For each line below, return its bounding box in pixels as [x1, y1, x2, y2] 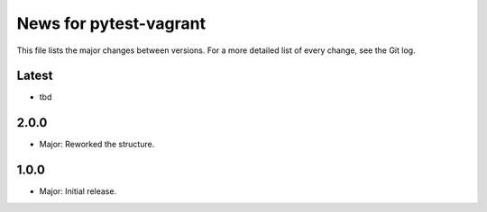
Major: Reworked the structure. [39, 139, 155, 150]
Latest [16, 68, 53, 84]
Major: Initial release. [39, 186, 117, 197]
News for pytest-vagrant [16, 13, 207, 33]
